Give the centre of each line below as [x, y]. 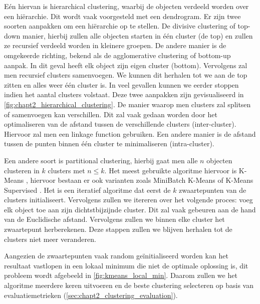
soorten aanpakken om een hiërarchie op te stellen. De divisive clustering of [120, 26]
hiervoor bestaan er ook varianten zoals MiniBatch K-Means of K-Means [142, 180]
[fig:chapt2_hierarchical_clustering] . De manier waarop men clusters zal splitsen [127, 104]
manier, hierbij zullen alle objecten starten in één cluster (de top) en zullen [138, 35]
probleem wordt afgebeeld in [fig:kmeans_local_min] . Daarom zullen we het [121, 275]
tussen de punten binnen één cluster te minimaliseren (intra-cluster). [109, 143]
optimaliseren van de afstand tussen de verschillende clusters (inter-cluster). [120, 124]
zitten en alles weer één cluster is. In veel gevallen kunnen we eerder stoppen [121, 84]
